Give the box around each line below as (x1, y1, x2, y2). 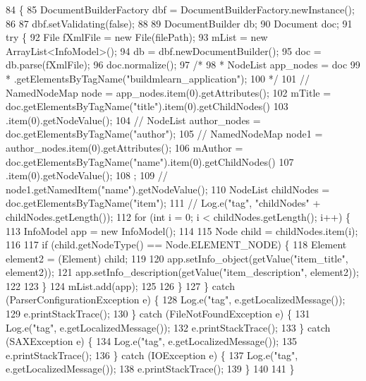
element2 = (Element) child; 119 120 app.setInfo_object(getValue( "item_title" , (6, 250, 348, 265)
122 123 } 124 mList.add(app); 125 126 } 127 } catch (6, 278, 235, 293)
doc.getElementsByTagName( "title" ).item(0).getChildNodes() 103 (6, 99, 288, 114)
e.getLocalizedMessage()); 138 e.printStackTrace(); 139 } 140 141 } (6, 361, 295, 376)
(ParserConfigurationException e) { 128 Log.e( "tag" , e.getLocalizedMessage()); (6, 292, 346, 307)
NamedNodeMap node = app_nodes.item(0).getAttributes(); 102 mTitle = (6, 85, 331, 99)
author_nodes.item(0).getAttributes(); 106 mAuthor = (6, 140, 243, 155)
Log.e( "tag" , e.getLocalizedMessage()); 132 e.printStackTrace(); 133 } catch (6, 320, 331, 334)
